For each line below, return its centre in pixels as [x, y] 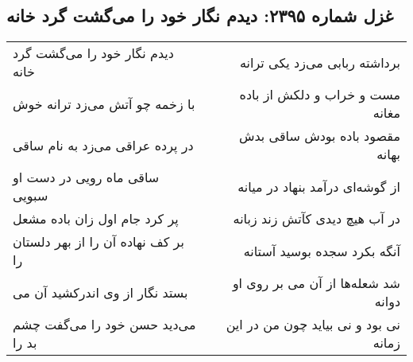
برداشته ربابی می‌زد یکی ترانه [320, 62]
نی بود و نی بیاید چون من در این [313, 325]
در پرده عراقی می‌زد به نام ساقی [103, 145]
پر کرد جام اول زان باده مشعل [96, 219]
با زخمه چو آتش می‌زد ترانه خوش [104, 103]
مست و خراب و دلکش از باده [320, 95]
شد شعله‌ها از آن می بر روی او [316, 283]
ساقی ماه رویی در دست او [86, 177]
